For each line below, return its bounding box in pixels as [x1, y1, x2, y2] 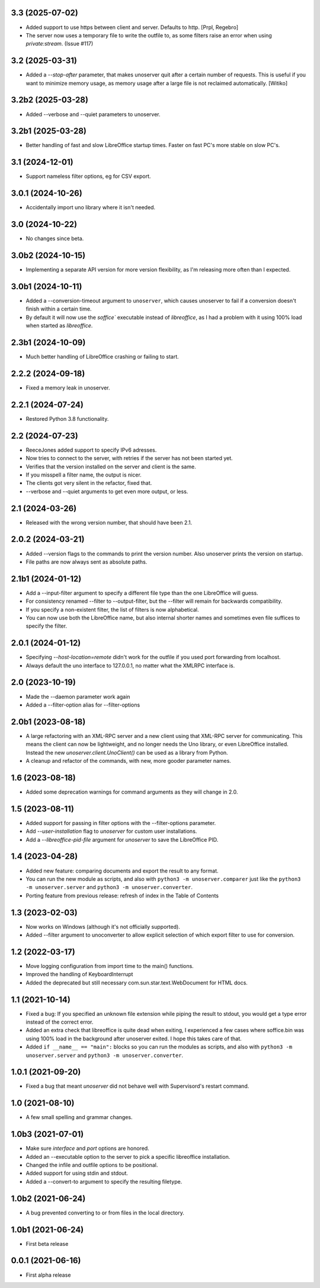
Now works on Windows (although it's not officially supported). [25, 923, 180, 930]
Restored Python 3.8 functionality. [25, 415, 109, 422]
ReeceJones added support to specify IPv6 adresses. [25, 446, 157, 453]
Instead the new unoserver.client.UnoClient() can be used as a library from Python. [25, 749, 228, 756]
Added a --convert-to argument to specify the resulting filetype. [25, 1178, 183, 1185]
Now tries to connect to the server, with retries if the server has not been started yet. [25, 455, 233, 462]
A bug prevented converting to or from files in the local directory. [25, 1209, 185, 1216]
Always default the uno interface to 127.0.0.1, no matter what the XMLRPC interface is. [25, 661, 235, 669]
